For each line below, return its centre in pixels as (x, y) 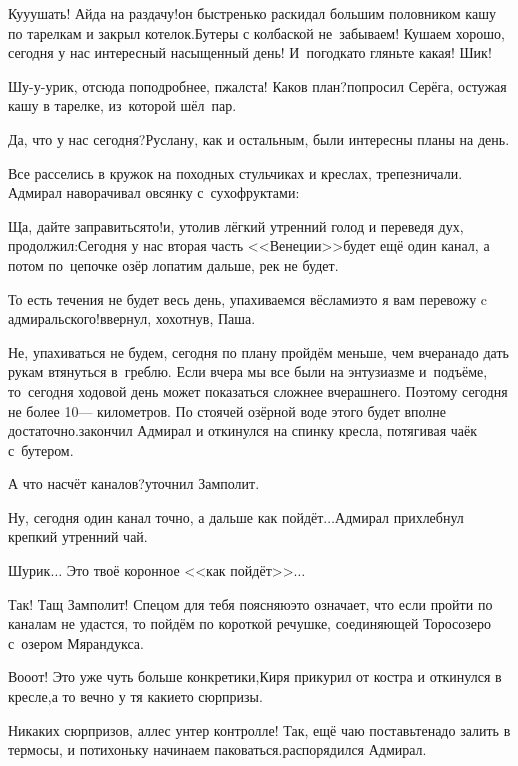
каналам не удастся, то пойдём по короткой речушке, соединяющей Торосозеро (250, 623)
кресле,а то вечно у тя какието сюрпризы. (135, 696)
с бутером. (41, 449)
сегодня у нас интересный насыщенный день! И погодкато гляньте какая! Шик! (250, 52)
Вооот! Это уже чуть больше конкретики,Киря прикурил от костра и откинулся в (255, 676)
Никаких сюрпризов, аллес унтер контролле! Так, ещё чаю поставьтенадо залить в (259, 729)
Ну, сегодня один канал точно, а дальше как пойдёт (166, 516)
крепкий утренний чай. (78, 536)
